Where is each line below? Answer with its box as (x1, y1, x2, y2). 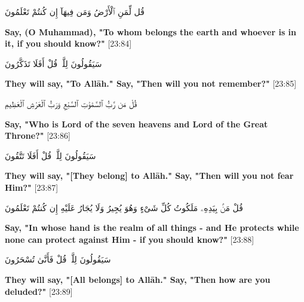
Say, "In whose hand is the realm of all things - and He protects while (5, 221, 299, 234)
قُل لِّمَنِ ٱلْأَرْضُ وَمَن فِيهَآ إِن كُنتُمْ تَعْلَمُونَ (5, 5, 145, 17)
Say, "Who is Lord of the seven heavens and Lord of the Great (5, 117, 268, 130)
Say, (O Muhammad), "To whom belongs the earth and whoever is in (5, 25, 297, 38)
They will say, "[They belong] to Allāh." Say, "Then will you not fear (5, 169, 294, 182)
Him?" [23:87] (5, 181, 59, 193)
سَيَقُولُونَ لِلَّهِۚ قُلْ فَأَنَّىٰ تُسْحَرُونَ (5, 253, 111, 266)
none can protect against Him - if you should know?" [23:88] (5, 233, 254, 245)
